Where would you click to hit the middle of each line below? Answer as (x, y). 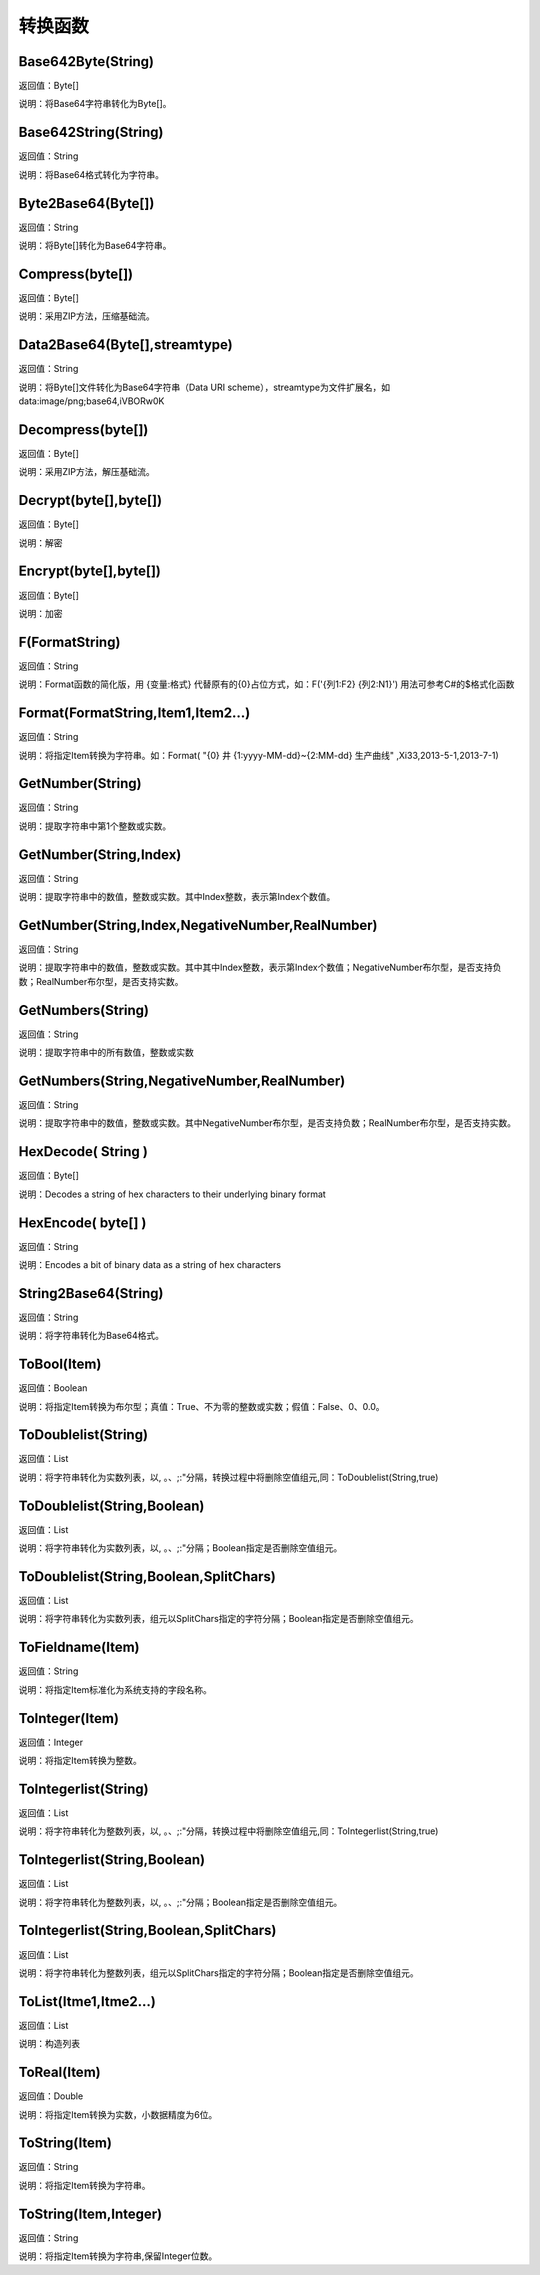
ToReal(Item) (59, 2072)
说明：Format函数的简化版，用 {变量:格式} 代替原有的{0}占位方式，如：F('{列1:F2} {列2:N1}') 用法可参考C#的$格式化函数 (266, 684)
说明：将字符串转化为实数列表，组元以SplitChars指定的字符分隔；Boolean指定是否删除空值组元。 (218, 1619)
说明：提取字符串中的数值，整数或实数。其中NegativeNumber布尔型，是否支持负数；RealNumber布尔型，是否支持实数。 (267, 1123)
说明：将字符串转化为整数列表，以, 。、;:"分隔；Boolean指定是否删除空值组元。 (180, 1902)
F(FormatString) (69, 641)
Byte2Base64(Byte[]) (86, 203)
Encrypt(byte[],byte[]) (90, 571)
